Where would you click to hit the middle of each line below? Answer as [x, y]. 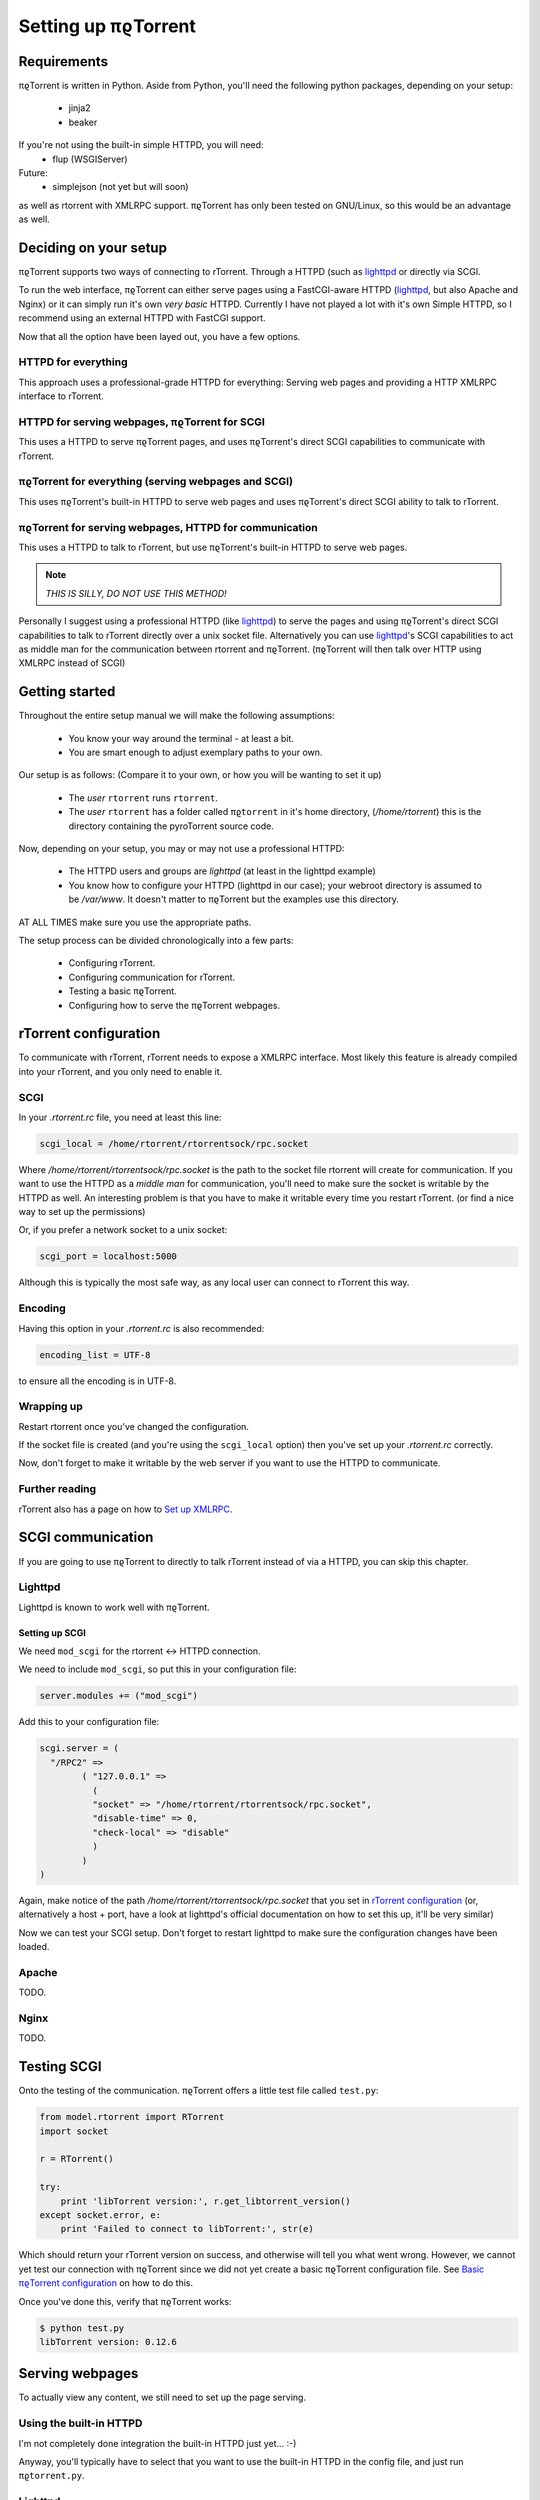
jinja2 [79, 108]
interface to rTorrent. [61, 396]
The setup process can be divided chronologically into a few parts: [156, 940]
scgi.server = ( [79, 1748]
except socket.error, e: [100, 2214]
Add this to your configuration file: [89, 1722]
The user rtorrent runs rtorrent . [143, 797]
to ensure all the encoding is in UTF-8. [97, 1381]
